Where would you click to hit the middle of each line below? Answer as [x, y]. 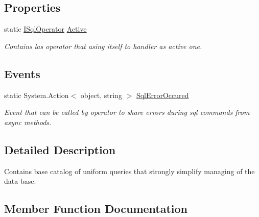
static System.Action [37, 95]
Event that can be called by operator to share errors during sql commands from [127, 112]
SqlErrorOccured [162, 95]
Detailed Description [60, 149]
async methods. [28, 122]
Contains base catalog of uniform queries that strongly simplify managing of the [129, 171]
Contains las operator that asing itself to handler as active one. [103, 46]
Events [22, 73]
